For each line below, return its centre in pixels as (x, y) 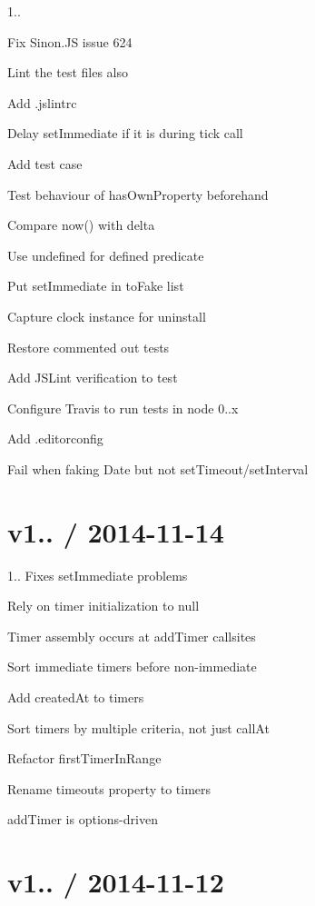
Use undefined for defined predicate (106, 255)
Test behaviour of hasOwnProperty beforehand (138, 194)
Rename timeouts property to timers (109, 788)
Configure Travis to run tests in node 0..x (123, 408)
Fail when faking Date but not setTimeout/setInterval (158, 468)
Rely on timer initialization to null (103, 606)
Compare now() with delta (81, 225)
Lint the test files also (68, 72)
